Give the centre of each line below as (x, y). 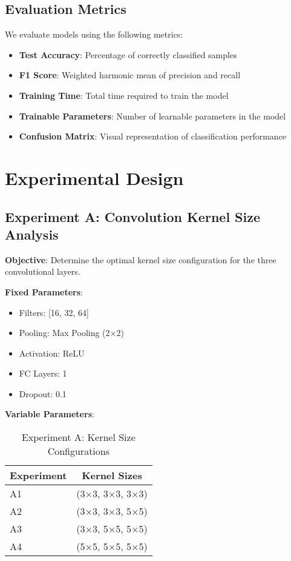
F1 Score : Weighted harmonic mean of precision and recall (130, 75)
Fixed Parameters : (44, 291)
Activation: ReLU (52, 353)
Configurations (79, 451)
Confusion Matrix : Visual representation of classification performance (153, 136)
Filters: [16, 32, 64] (54, 312)
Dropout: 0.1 (43, 393)
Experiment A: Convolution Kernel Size (133, 216)
